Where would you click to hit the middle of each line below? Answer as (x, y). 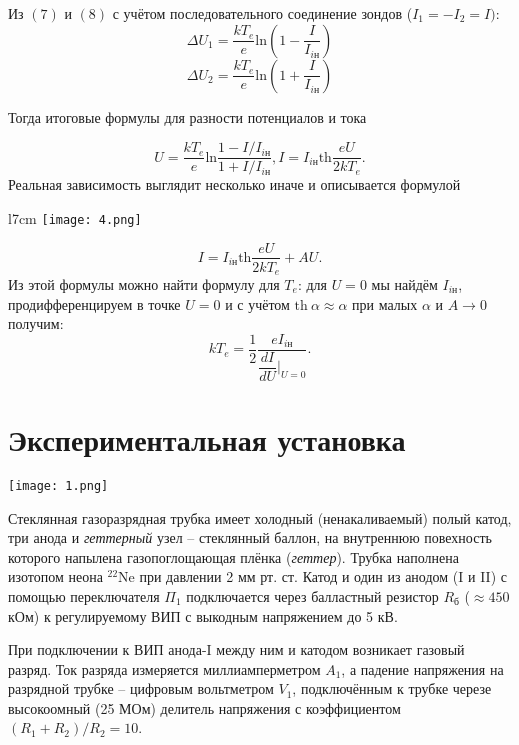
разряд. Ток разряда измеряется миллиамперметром (164, 668)
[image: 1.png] (58, 485)
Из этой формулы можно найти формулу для (144, 284)
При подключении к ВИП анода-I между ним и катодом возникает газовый (236, 649)
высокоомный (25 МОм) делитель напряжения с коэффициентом (204, 707)
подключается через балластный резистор (312, 595)
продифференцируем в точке (94, 303)
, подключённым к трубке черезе (392, 688)
